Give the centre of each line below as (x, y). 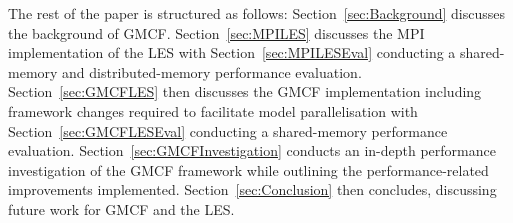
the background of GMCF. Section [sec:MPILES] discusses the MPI (216, 32)
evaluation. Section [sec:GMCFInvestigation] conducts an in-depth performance (252, 150)
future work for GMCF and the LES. (121, 208)
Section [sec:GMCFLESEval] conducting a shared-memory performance (228, 130)
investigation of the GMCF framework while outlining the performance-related (248, 169)
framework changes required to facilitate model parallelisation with (213, 110)
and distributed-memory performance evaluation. (212, 71)
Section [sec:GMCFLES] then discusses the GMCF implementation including (245, 91)
